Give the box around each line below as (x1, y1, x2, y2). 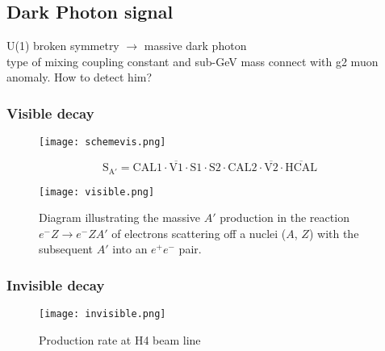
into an (112, 240, 148, 257)
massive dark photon (144, 37, 247, 54)
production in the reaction (220, 209, 349, 226)
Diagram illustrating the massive (39, 209, 201, 226)
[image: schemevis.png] (39, 136, 166, 148)
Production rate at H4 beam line (39, 331, 201, 348)
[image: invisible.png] (39, 308, 166, 320)
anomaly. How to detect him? (6, 69, 153, 86)
